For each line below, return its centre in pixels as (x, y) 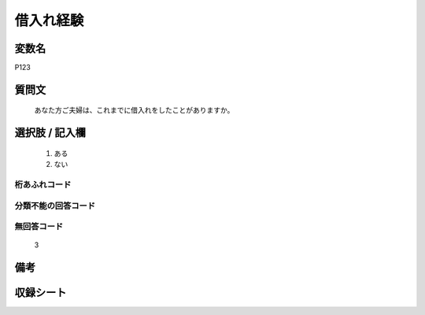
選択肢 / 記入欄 (50, 133)
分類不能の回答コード (55, 206)
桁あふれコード (43, 185)
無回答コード (39, 227)
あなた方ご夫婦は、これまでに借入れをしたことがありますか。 (134, 110)
